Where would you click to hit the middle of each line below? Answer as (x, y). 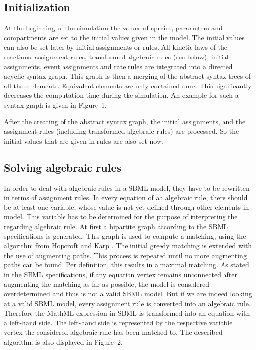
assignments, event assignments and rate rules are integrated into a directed (118, 66)
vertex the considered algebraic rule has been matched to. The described (113, 332)
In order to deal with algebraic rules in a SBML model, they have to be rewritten (127, 188)
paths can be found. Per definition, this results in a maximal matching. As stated (127, 265)
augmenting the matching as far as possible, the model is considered (107, 284)
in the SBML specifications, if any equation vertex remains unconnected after (121, 274)
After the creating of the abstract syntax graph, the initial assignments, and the (125, 121)
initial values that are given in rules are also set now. (84, 140)
